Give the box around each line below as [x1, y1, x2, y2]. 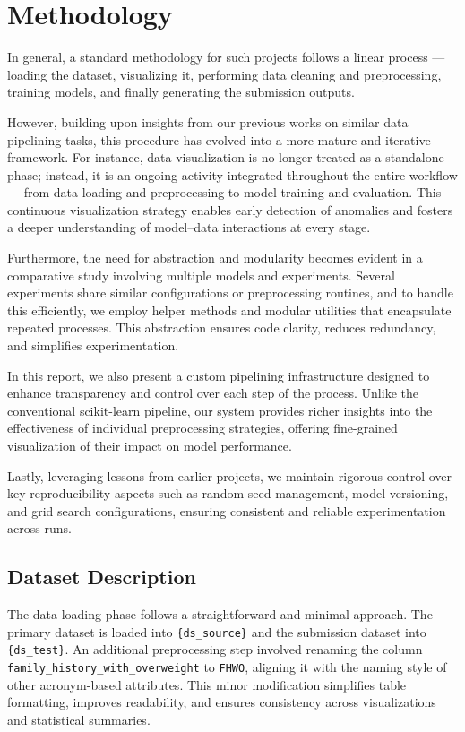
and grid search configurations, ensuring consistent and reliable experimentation [7, 501, 446, 520]
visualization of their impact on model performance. [7, 436, 292, 454]
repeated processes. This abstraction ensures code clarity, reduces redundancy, [7, 318, 436, 337]
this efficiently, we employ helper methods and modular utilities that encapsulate [7, 300, 452, 319]
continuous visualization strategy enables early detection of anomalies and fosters [7, 200, 453, 219]
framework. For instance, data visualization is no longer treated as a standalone [7, 148, 444, 167]
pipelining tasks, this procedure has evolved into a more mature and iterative [7, 130, 431, 149]
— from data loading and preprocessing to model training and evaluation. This [7, 183, 442, 202]
